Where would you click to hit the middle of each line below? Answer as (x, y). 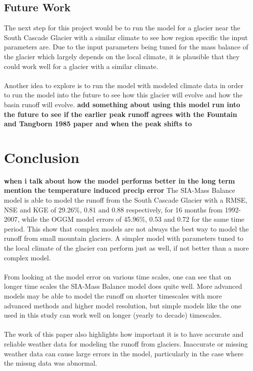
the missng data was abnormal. (51, 363)
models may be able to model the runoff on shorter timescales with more (113, 295)
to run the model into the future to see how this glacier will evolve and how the (123, 95)
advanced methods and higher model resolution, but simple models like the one (123, 305)
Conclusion (42, 157)
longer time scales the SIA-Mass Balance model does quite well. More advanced (123, 286)
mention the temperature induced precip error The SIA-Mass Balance (120, 190)
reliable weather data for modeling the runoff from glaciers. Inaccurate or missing (126, 343)
